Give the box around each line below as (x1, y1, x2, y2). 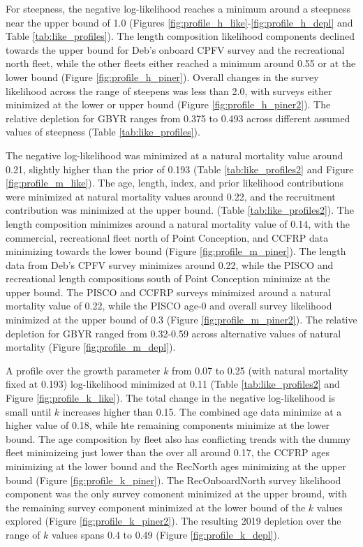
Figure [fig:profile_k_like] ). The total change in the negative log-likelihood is (6, 391, 336, 405)
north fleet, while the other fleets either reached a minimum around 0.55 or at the (6, 56, 356, 71)
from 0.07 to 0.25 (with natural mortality (172, 363, 348, 377)
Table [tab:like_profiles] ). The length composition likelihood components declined (6, 29, 355, 43)
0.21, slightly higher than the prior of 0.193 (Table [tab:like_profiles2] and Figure (6, 161, 354, 176)
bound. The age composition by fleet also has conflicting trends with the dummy (6, 431, 351, 446)
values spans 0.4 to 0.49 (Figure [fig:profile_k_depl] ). (52, 527, 280, 541)
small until (6, 404, 52, 418)
